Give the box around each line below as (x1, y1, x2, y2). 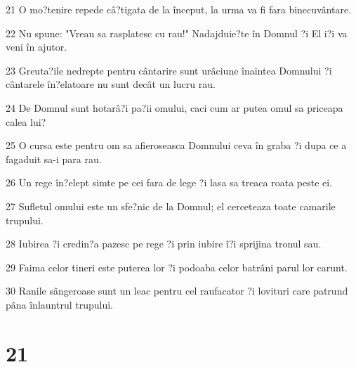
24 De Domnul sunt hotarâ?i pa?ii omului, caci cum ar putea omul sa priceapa (6, 100, 343, 115)
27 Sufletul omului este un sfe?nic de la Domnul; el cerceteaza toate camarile (6, 198, 336, 213)
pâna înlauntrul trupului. (6, 297, 113, 311)
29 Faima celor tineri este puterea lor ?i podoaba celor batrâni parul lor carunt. (6, 259, 348, 274)
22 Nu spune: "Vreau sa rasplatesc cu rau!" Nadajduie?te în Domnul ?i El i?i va (6, 25, 348, 40)
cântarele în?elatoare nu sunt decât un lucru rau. (6, 77, 216, 91)
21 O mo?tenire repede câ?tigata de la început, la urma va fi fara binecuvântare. (6, 2, 352, 16)
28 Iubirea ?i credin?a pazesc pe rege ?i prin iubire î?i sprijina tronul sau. (6, 236, 322, 251)
